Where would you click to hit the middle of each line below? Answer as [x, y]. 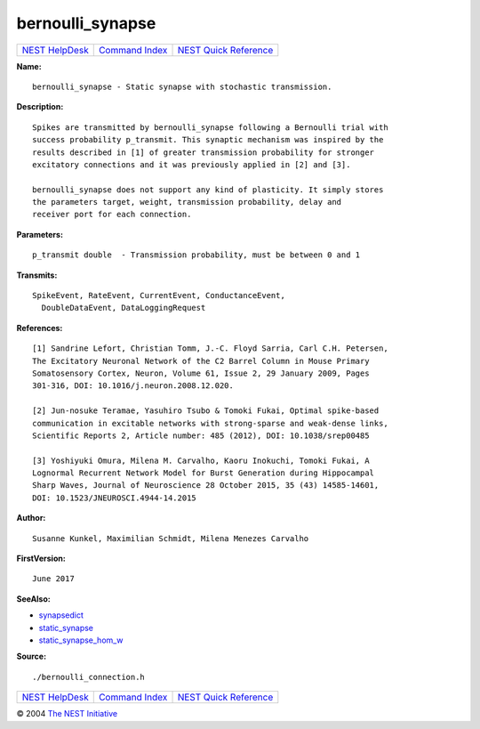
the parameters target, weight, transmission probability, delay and [187, 202]
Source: [32, 656]
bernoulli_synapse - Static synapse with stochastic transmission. [182, 86]
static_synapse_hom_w [81, 640]
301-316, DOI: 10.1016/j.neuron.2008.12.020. [133, 386]
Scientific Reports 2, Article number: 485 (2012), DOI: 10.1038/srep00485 [201, 435]
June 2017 [53, 579]
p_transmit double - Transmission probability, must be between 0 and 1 [196, 255]
